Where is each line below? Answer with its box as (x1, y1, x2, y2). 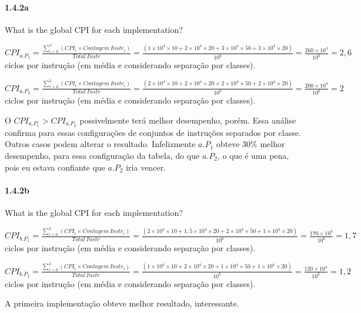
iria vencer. (126, 161, 166, 173)
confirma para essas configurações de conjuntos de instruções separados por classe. (5, 126, 301, 138)
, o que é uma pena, (217, 149, 289, 162)
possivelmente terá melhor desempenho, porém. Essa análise (79, 114, 296, 126)
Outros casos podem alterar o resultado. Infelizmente (5, 138, 196, 150)
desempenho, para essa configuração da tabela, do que (5, 149, 200, 162)
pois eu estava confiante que (5, 161, 105, 173)
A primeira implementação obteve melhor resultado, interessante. (5, 297, 239, 309)
